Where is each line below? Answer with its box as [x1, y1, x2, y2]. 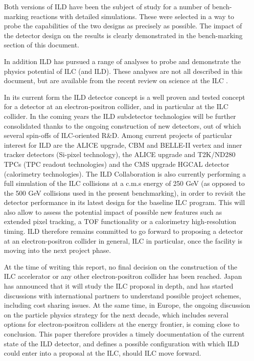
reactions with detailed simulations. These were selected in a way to [30, 11, 234, 21]
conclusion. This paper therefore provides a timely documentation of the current [4, 329, 245, 338]
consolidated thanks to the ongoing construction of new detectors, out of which [4, 120, 241, 131]
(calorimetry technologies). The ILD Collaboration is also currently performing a [4, 168, 246, 179]
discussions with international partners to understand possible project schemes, [4, 290, 241, 300]
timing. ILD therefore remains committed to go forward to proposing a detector [4, 226, 243, 236]
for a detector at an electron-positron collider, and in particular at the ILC [4, 101, 229, 112]
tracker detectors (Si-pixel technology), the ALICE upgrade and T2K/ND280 [4, 149, 235, 159]
